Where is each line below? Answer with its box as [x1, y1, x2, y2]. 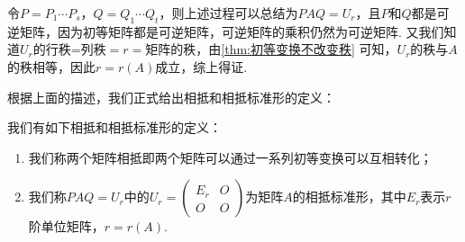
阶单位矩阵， [28, 217, 105, 236]
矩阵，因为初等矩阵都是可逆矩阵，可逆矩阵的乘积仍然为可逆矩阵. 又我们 [19, 22, 444, 40]
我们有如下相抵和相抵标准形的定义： [7, 118, 222, 137]
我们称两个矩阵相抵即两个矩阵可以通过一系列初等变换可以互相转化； [28, 148, 433, 166]
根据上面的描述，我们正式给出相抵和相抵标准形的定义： [7, 87, 335, 106]
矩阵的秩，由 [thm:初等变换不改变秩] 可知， [145, 40, 397, 58]
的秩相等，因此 [7, 57, 96, 76]
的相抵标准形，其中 [292, 187, 406, 206]
